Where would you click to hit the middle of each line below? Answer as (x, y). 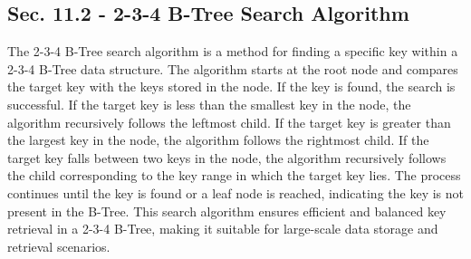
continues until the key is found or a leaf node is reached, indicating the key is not (235, 192)
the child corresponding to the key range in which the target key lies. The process (234, 175)
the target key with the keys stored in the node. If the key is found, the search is (231, 86)
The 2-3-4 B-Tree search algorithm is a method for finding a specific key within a (233, 51)
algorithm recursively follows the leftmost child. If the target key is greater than (229, 122)
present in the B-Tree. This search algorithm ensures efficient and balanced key (227, 211)
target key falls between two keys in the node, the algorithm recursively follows (227, 157)
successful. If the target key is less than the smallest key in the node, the (209, 104)
